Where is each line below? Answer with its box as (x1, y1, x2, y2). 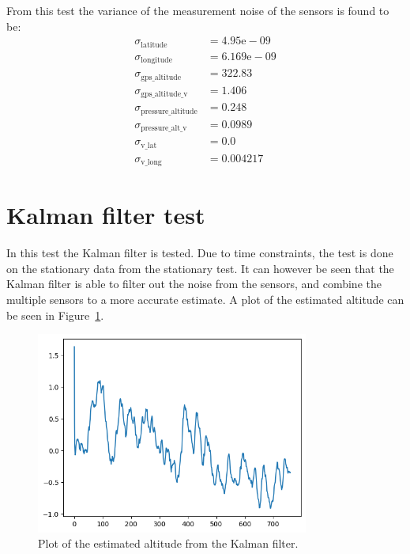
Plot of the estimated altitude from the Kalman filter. (38, 535, 299, 552)
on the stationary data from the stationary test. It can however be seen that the (6, 260, 394, 276)
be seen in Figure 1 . (6, 306, 104, 323)
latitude (141, 40, 167, 49)
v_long (141, 158, 162, 167)
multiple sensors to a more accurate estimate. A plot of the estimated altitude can (6, 290, 404, 307)
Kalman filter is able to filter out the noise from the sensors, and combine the (6, 275, 382, 292)
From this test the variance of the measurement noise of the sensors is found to (6, 2, 389, 18)
